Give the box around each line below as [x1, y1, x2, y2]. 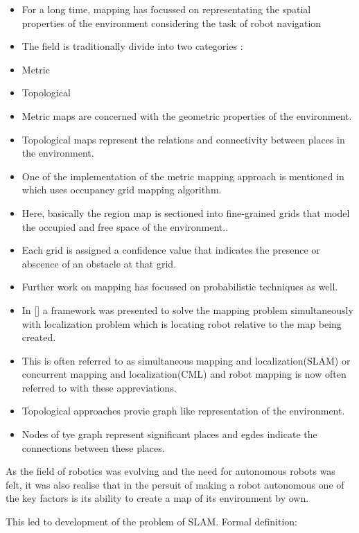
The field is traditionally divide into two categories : [21, 39, 243, 53]
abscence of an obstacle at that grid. [21, 256, 177, 270]
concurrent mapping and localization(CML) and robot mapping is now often [21, 367, 347, 381]
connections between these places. [21, 440, 165, 455]
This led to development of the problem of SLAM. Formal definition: [6, 514, 297, 529]
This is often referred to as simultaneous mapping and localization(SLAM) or [21, 353, 351, 367]
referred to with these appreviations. [21, 380, 177, 394]
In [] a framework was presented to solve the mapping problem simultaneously [21, 302, 353, 317]
